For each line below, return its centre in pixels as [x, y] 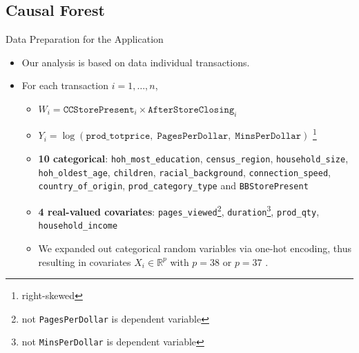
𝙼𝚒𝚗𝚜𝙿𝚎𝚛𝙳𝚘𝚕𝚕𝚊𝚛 [268, 136]
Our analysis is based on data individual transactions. [136, 62]
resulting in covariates [85, 261]
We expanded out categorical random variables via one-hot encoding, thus [195, 248]
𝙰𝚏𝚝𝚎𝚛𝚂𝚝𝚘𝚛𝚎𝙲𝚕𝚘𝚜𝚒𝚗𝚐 [191, 109]
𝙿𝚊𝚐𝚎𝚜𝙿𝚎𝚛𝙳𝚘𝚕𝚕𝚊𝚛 [193, 136]
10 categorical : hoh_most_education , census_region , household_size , [193, 159]
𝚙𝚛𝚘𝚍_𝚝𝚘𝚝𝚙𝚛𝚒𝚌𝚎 [118, 136]
